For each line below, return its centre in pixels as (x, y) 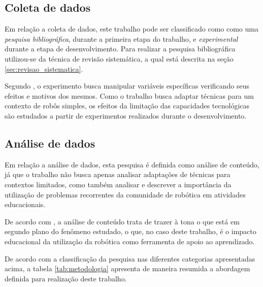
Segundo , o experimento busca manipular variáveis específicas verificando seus (127, 86)
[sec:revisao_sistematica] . (44, 68)
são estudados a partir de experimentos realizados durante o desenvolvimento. (126, 115)
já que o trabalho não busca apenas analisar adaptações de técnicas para (118, 174)
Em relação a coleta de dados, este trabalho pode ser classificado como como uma (131, 29)
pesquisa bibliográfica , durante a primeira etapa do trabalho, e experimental (121, 38)
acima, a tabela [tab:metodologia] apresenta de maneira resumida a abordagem (127, 268)
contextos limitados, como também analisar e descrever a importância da (118, 184)
